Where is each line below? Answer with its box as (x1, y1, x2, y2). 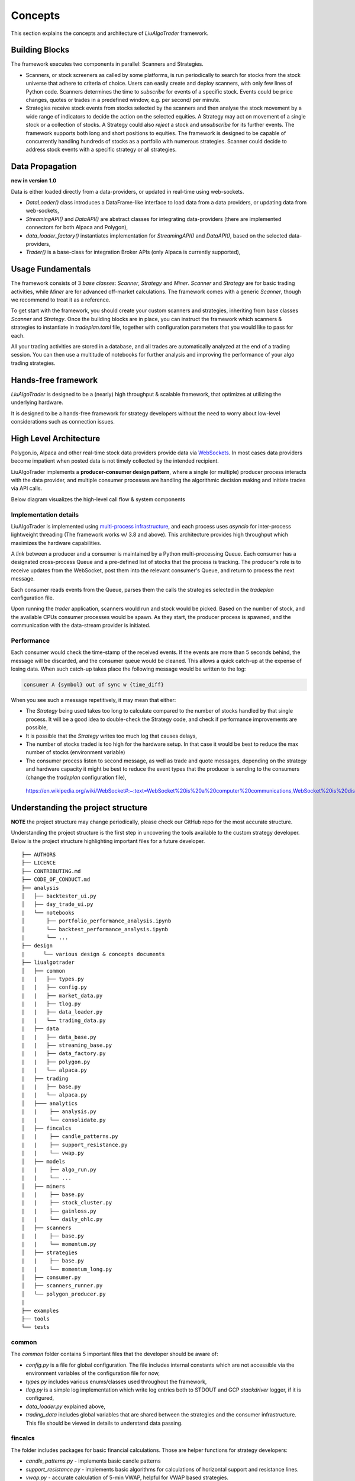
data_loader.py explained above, (25, 1403, 106, 1410)
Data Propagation (11, 162, 77, 172)
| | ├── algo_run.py (21, 1166, 97, 1173)
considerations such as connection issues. (11, 418, 115, 425)
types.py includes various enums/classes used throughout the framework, (25, 1378, 207, 1385)
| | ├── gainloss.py (21, 1207, 97, 1214)
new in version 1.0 (11, 177, 57, 184)
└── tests (21, 1324, 50, 1331)
